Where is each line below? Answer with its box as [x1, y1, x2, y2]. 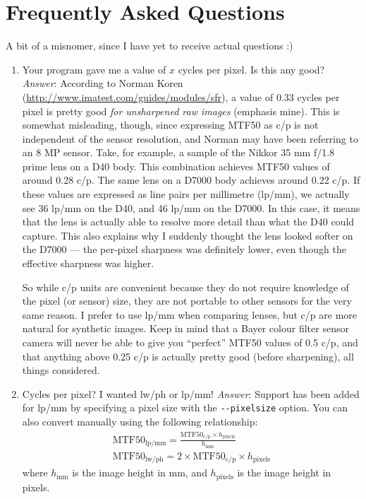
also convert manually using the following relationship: [22, 414, 258, 429]
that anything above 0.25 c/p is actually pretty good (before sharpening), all [22, 348, 354, 363]
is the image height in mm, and [72, 465, 207, 480]
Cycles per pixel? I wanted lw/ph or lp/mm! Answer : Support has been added [22, 386, 360, 401]
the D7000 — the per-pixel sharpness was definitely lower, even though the [22, 242, 346, 257]
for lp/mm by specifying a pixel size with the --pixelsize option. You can [22, 400, 348, 415]
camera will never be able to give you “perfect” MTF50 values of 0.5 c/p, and [22, 335, 358, 349]
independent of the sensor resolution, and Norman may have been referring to [22, 131, 358, 146]
